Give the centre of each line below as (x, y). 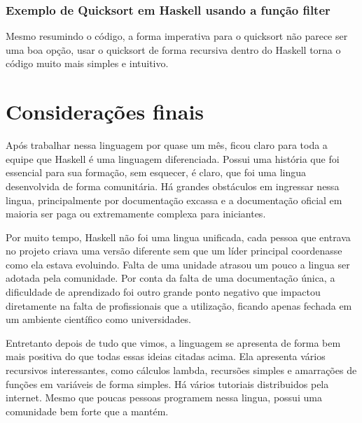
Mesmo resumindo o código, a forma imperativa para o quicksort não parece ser (177, 36)
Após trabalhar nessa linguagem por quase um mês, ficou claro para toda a (167, 145)
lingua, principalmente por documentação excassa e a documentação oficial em (174, 200)
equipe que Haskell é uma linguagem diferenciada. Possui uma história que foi (173, 158)
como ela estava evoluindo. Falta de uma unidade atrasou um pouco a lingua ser (178, 264)
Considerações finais (105, 112)
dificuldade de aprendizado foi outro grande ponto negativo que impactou (163, 292)
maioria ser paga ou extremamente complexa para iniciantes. (136, 214)
